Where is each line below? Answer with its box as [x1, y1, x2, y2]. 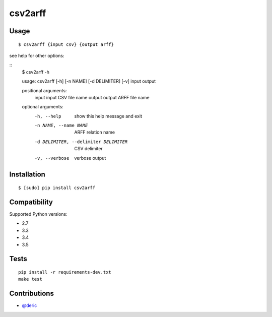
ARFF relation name [74, 129, 115, 136]
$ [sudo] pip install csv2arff [18, 185, 96, 191]
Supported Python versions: [9, 211, 67, 217]
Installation [9, 170, 45, 179]
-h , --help [34, 113, 61, 119]
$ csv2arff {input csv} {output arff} [18, 41, 114, 47]
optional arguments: [22, 104, 64, 110]
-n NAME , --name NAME [34, 122, 88, 129]
